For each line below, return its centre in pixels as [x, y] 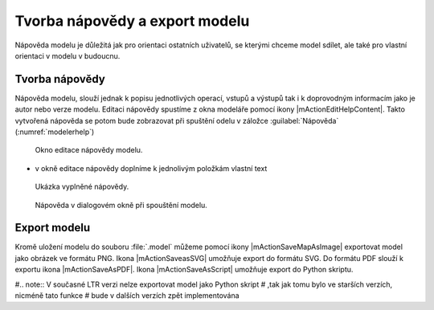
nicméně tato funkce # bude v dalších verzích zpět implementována [127, 296]
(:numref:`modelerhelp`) [55, 132]
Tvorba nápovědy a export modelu [132, 21]
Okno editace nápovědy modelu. [89, 150]
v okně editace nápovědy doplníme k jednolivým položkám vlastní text [151, 168]
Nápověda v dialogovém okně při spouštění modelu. [121, 205]
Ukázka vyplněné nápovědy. [82, 187]
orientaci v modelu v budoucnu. [68, 55]
